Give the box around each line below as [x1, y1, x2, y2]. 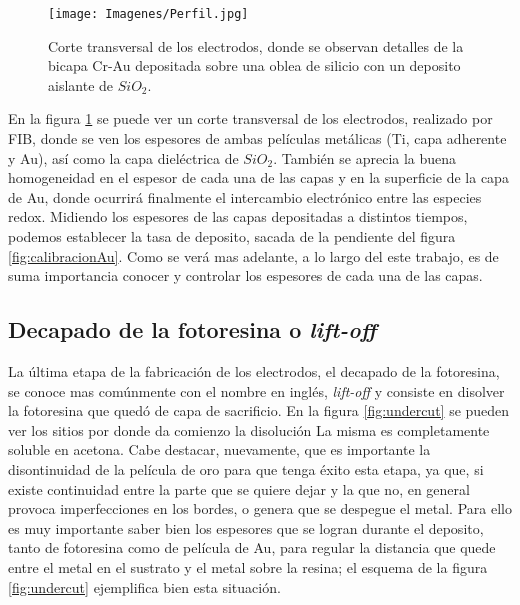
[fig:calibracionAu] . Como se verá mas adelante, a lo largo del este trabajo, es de [8, 245, 499, 266]
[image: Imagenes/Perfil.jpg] [48, 7, 249, 21]
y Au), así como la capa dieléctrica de [8, 147, 239, 168]
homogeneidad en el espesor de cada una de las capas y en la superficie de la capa [8, 167, 509, 188]
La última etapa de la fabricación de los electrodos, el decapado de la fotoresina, [8, 360, 500, 381]
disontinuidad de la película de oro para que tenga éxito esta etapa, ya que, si [8, 458, 484, 479]
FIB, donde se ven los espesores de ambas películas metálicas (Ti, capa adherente [8, 128, 507, 149]
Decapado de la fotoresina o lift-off [8, 314, 377, 345]
